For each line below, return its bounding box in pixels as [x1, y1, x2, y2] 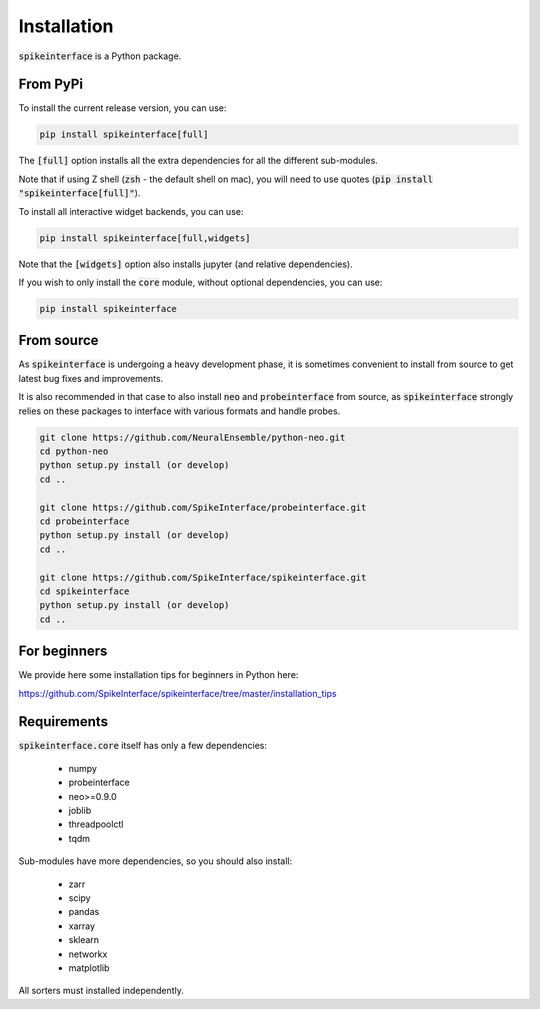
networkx [68, 948, 108, 960]
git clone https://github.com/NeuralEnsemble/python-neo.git [39, 431, 346, 443]
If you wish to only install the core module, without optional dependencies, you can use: [18, 276, 383, 288]
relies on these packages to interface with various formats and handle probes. [18, 405, 341, 417]
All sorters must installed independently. [18, 985, 185, 997]
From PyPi [18, 76, 84, 93]
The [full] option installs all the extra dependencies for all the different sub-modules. [18, 155, 379, 167]
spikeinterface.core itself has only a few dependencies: [18, 740, 267, 752]
